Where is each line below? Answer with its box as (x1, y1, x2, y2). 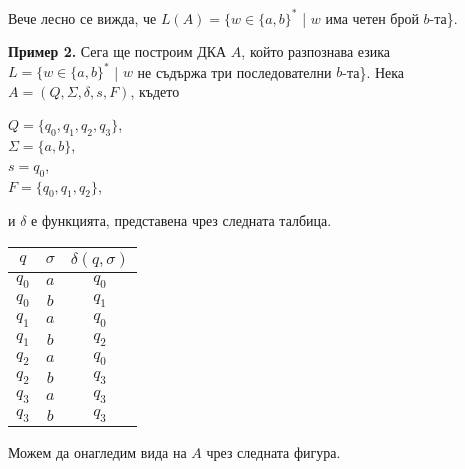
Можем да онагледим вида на (8, 442, 187, 463)
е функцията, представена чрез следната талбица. (31, 210, 332, 231)
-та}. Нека (342, 61, 405, 82)
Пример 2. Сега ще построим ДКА (8, 41, 227, 62)
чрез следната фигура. (206, 442, 341, 463)
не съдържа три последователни (137, 61, 332, 82)
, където (130, 80, 180, 101)
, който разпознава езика (241, 41, 391, 62)
